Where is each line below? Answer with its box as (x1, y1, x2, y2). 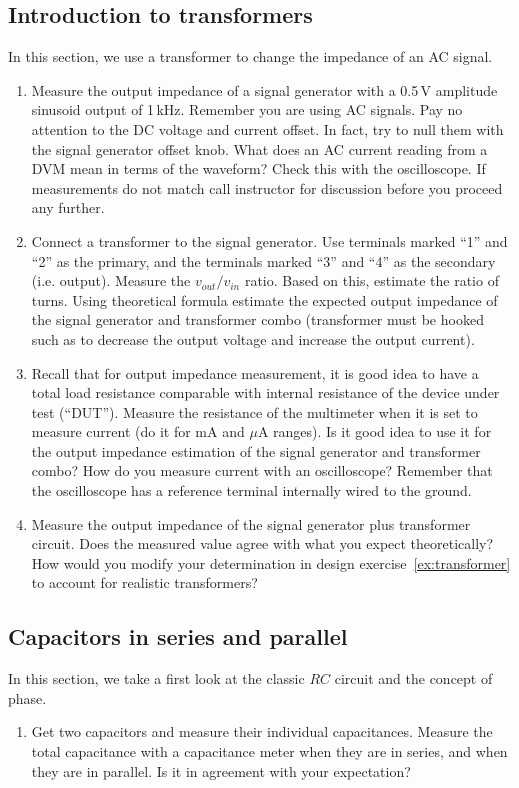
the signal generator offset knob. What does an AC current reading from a (31, 138, 488, 159)
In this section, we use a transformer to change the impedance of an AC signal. (8, 46, 493, 67)
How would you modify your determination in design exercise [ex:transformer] (31, 552, 511, 573)
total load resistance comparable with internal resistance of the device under (31, 382, 500, 403)
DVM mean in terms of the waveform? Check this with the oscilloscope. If (31, 158, 486, 179)
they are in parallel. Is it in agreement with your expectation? (31, 760, 411, 781)
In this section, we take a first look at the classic (8, 668, 305, 689)
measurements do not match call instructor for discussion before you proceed (31, 177, 503, 198)
